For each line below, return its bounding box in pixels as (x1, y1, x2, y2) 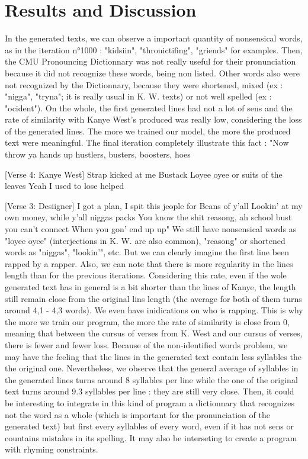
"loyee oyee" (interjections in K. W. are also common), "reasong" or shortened (5, 234, 285, 246)
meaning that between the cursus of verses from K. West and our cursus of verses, (5, 327, 303, 339)
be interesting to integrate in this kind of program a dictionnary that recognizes (5, 396, 294, 409)
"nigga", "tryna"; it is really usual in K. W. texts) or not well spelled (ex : (5, 90, 272, 102)
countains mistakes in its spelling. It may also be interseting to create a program (5, 431, 297, 444)
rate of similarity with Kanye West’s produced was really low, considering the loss (5, 113, 302, 126)
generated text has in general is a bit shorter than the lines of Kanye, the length (5, 281, 296, 293)
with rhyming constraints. (5, 443, 98, 455)
